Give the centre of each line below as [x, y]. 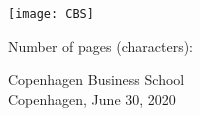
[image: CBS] [51, 14]
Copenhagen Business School [96, 79]
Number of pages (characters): [100, 45]
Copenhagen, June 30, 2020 [92, 98]
